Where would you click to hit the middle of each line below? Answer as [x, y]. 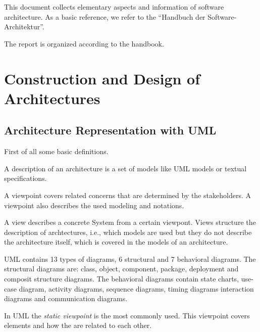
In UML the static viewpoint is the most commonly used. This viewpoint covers [127, 315]
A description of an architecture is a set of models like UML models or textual [125, 168]
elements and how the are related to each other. [78, 325]
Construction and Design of [102, 78]
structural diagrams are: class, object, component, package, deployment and [121, 269]
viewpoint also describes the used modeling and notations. [94, 205]
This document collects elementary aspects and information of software [114, 7]
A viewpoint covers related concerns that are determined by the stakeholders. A [127, 195]
